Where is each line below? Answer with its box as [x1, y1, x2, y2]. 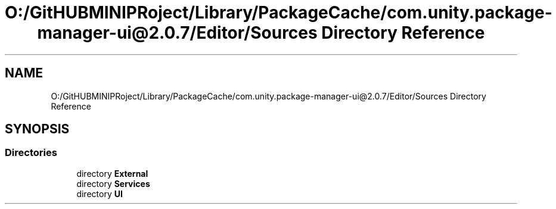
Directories [5, 146, 57, 159]
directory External [76, 168, 148, 179]
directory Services [76, 178, 150, 189]
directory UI [76, 188, 123, 199]
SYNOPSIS [5, 121, 70, 137]
